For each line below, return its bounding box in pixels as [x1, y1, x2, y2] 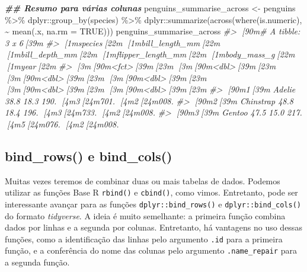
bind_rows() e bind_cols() [5, 146, 172, 165]
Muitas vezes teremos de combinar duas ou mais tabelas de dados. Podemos [5, 174, 280, 187]
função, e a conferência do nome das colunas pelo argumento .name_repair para [5, 244, 297, 257]
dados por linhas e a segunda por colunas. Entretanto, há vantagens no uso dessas [5, 221, 302, 233]
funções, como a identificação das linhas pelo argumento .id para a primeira [5, 232, 283, 245]
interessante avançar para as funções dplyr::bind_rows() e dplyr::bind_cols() [5, 197, 301, 210]
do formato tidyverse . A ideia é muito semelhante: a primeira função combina [5, 209, 286, 222]
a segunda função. [5, 256, 70, 268]
